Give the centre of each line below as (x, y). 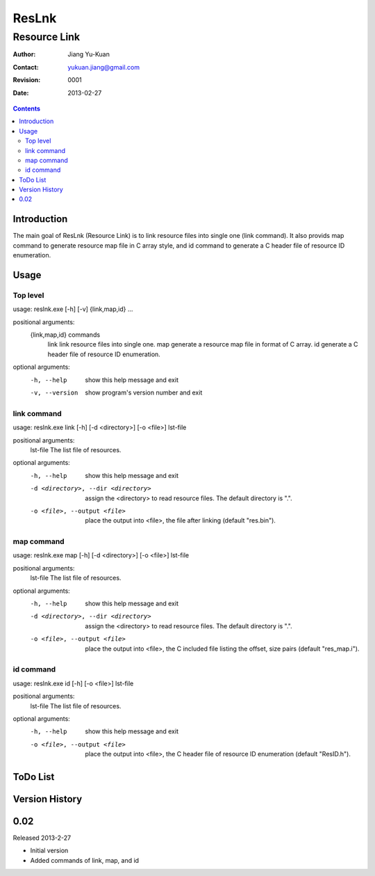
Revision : (27, 80)
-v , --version (54, 393)
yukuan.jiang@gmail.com (104, 67)
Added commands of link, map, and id (84, 860)
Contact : (26, 67)
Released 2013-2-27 (42, 838)
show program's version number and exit (144, 392)
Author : (24, 54)
